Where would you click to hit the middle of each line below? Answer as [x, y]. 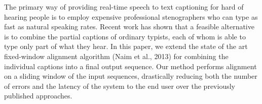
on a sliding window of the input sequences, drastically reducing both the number [131, 76]
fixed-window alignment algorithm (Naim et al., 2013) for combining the [116, 56]
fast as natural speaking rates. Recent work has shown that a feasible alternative [129, 27]
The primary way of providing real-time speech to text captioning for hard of [124, 7]
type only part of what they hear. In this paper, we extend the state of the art [126, 46]
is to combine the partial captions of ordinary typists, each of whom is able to [125, 36]
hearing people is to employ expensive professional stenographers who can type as [131, 16]
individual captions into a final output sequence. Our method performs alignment [130, 66]
